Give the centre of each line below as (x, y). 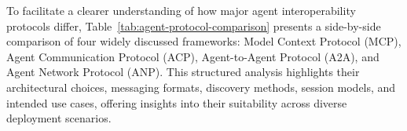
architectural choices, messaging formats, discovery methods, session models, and (201, 87)
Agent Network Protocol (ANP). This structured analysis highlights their (183, 72)
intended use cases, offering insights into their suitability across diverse (177, 102)
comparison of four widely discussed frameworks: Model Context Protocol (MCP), (204, 41)
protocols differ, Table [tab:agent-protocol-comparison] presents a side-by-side (194, 25)
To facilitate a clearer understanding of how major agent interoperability (181, 10)
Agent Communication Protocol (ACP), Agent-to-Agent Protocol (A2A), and (193, 56)
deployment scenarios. (59, 118)
